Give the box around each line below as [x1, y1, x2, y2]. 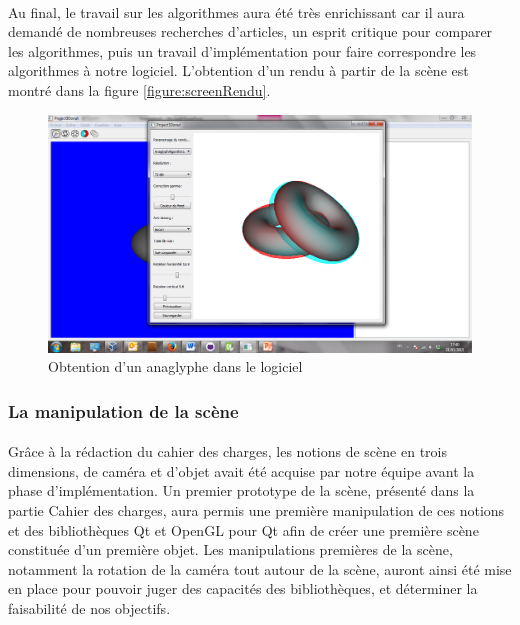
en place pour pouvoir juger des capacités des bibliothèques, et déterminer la [8, 578, 478, 599]
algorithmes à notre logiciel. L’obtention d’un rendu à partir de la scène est [8, 60, 469, 81]
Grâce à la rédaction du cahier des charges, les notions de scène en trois [8, 441, 447, 462]
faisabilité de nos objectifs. [8, 598, 171, 619]
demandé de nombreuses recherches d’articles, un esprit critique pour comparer [8, 21, 493, 42]
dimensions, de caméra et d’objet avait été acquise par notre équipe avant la [8, 460, 475, 481]
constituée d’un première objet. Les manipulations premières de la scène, [8, 539, 453, 560]
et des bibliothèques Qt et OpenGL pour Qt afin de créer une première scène [8, 519, 479, 540]
